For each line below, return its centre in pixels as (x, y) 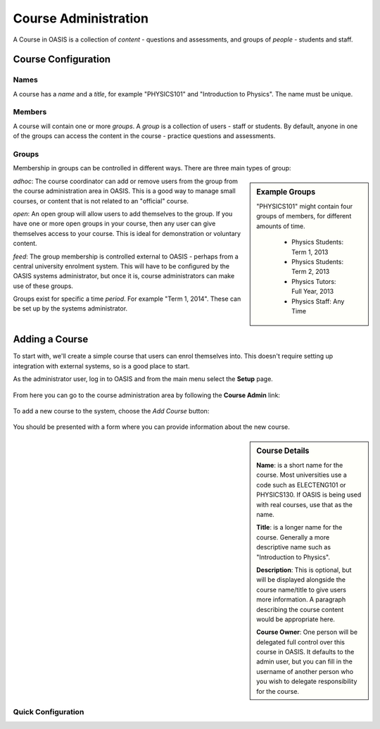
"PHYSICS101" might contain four (305, 206)
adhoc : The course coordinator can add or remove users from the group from (126, 181)
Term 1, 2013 (310, 252)
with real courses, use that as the (305, 504)
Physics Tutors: (314, 281)
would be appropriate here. (296, 619)
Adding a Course (51, 339)
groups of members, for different (304, 216)
